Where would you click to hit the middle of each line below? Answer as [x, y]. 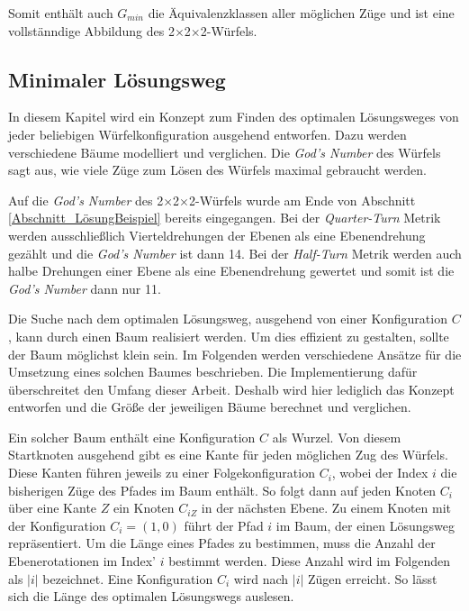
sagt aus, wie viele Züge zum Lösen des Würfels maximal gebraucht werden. [217, 170]
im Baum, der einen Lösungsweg [365, 525]
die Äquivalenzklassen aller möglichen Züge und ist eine [301, 13]
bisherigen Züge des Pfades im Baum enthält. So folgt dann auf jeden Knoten [222, 490]
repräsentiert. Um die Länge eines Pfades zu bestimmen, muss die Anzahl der [222, 543]
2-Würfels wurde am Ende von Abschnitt [302, 200]
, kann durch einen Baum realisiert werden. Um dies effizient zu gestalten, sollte [229, 336]
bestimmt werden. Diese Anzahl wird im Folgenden [310, 561]
